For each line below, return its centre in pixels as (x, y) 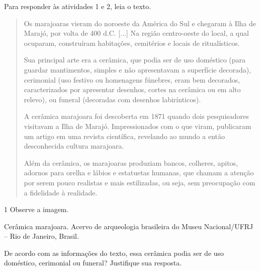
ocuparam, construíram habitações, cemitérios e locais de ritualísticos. (132, 43)
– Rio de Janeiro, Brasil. (41, 236)
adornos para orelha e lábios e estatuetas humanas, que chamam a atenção (139, 173)
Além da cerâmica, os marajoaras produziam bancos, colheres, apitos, (131, 162)
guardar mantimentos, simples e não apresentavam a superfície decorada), (138, 69)
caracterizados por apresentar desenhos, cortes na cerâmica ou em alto (132, 89)
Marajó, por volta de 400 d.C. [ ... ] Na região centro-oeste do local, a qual (136, 33)
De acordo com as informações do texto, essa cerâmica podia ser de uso (114, 253)
